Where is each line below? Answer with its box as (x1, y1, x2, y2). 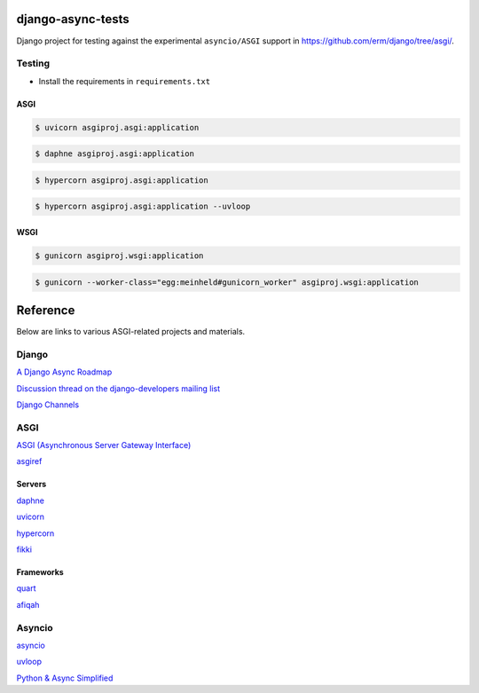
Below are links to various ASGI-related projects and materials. (16, 327, 246, 337)
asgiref (16, 456, 43, 467)
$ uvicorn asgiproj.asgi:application (35, 122, 200, 132)
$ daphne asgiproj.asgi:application (35, 149, 195, 159)
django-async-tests (16, 12, 130, 27)
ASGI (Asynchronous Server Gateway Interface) (16, 440, 192, 451)
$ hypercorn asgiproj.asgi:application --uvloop (35, 201, 251, 212)
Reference (16, 303, 75, 318)
